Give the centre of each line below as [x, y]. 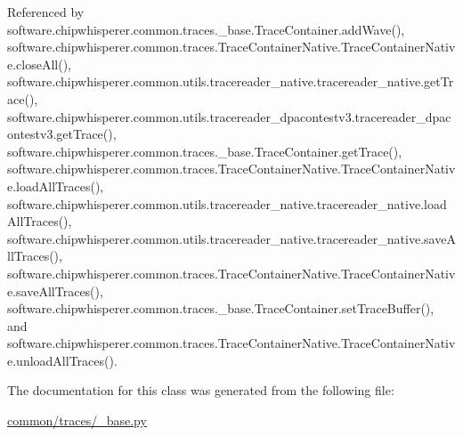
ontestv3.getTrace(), [62, 134]
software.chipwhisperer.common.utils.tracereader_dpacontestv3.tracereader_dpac [229, 116]
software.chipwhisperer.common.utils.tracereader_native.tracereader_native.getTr [231, 81]
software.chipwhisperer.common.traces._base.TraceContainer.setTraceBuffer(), [221, 308]
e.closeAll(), [40, 64]
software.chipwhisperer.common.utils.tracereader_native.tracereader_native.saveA [231, 238]
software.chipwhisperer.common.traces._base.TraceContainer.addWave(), [206, 29]
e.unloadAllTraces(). [62, 360]
